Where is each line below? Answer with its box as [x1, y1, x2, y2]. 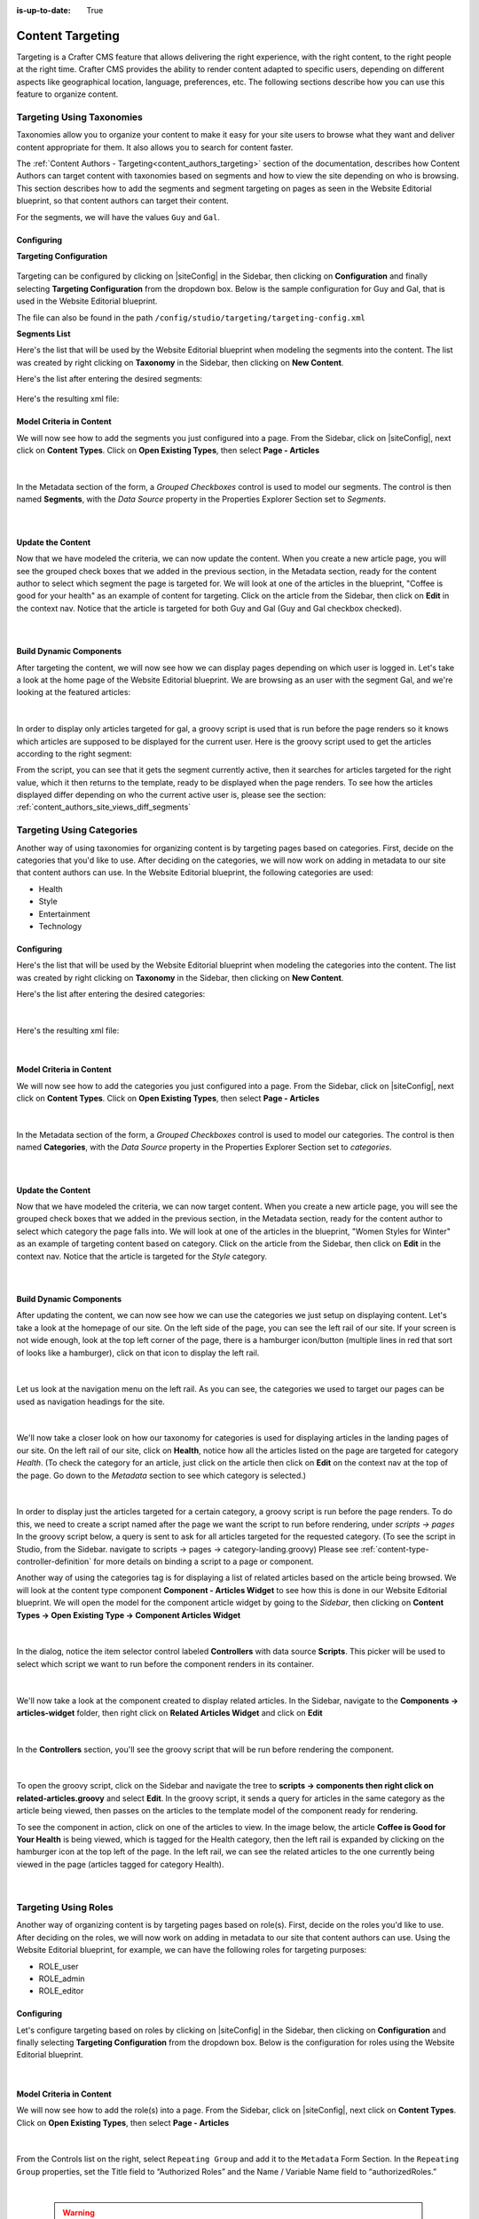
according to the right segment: [16, 748, 132, 759]
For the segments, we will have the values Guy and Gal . [16, 211, 221, 222]
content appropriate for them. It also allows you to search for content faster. [16, 142, 294, 153]
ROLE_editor [38, 1986, 84, 1996]
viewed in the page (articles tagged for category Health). [16, 1859, 224, 1869]
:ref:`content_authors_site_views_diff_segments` [16, 802, 192, 812]
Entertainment [38, 908, 90, 919]
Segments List [16, 328, 71, 339]
